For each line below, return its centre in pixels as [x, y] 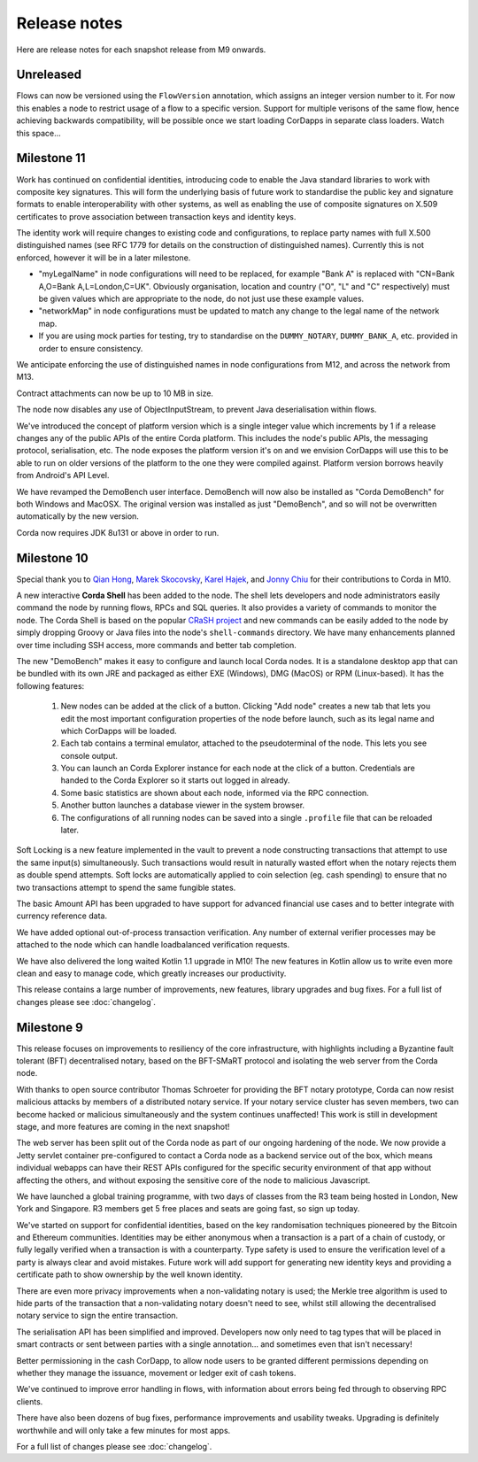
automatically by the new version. [77, 516]
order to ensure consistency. [91, 348]
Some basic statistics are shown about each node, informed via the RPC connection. [215, 793]
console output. [89, 755]
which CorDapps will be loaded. [119, 731]
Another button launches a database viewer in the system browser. [183, 805]
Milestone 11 [51, 158]
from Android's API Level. [63, 476]
